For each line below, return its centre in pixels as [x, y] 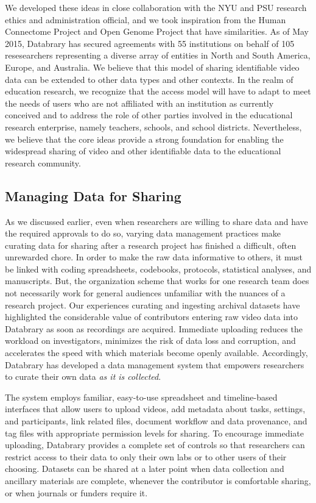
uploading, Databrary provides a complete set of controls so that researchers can [155, 445]
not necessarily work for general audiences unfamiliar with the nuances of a [145, 293]
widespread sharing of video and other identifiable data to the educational [143, 151]
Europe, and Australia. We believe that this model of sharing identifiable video [152, 67]
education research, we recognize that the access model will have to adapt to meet [158, 91]
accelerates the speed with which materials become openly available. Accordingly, [156, 353]
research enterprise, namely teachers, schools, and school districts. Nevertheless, [153, 127]
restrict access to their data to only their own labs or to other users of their [146, 456]
